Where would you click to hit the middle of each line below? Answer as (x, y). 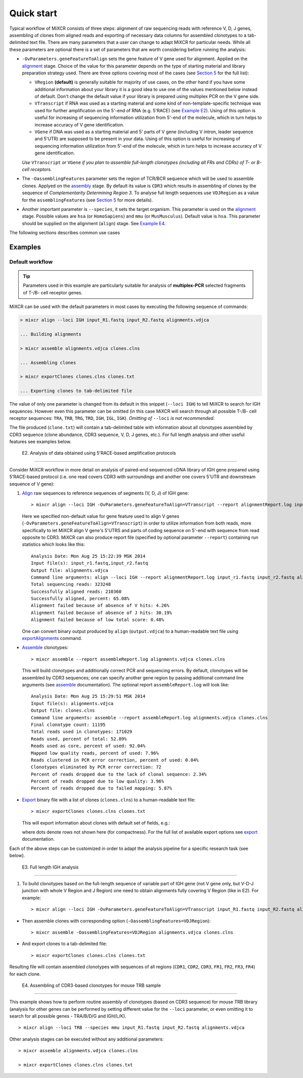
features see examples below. (40, 442)
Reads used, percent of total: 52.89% (79, 739)
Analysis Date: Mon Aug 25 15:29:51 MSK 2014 (88, 696)
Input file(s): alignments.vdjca (72, 703)
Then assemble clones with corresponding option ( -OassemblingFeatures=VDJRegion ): (116, 921)
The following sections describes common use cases (65, 233)
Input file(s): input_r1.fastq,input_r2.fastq (90, 563)
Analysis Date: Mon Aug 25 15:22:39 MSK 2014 (88, 556)
